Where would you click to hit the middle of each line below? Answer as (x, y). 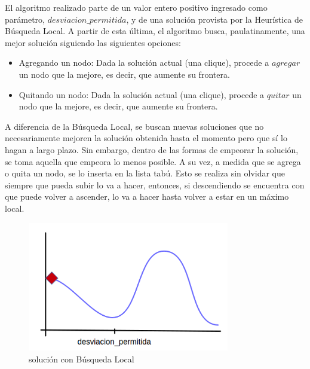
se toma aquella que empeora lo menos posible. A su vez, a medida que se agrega (153, 161)
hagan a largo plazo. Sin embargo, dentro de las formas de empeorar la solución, (152, 149)
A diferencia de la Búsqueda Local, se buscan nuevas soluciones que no (134, 126)
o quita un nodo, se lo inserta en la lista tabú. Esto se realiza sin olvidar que (145, 173)
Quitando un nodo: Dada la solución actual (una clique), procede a (142, 94)
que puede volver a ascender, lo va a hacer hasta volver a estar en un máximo (147, 196)
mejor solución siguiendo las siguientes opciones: (93, 42)
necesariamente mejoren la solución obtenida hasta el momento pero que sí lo (146, 138)
